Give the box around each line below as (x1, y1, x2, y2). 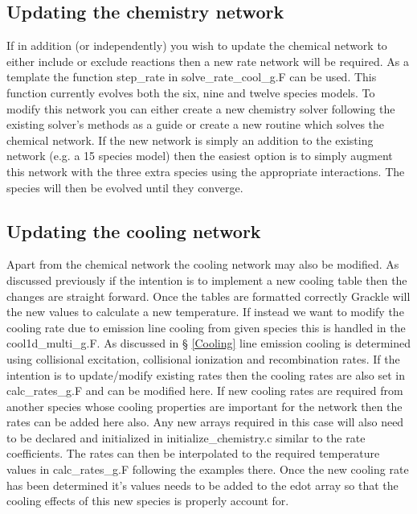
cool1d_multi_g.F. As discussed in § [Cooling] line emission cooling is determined (6, 335, 411, 352)
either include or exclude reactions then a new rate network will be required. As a (6, 52, 409, 69)
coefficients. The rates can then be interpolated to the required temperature (6, 445, 380, 462)
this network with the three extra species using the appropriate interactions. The (6, 162, 405, 179)
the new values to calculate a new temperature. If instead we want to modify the (6, 303, 404, 320)
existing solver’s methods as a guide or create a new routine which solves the (6, 116, 385, 133)
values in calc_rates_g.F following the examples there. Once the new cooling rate (6, 461, 409, 478)
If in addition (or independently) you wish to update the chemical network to (6, 37, 387, 54)
